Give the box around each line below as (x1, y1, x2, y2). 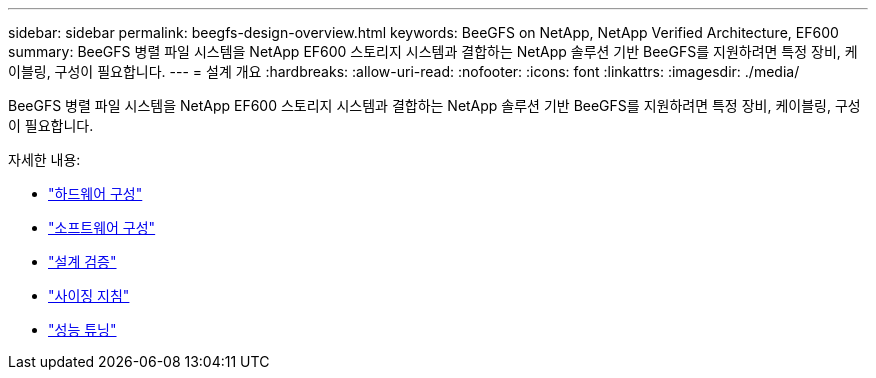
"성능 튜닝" (48, 321, 117, 338)
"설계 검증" (48, 253, 117, 270)
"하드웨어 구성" (48, 185, 143, 202)
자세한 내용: (8, 151, 81, 168)
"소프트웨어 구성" (48, 219, 156, 236)
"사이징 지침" (48, 287, 130, 304)
